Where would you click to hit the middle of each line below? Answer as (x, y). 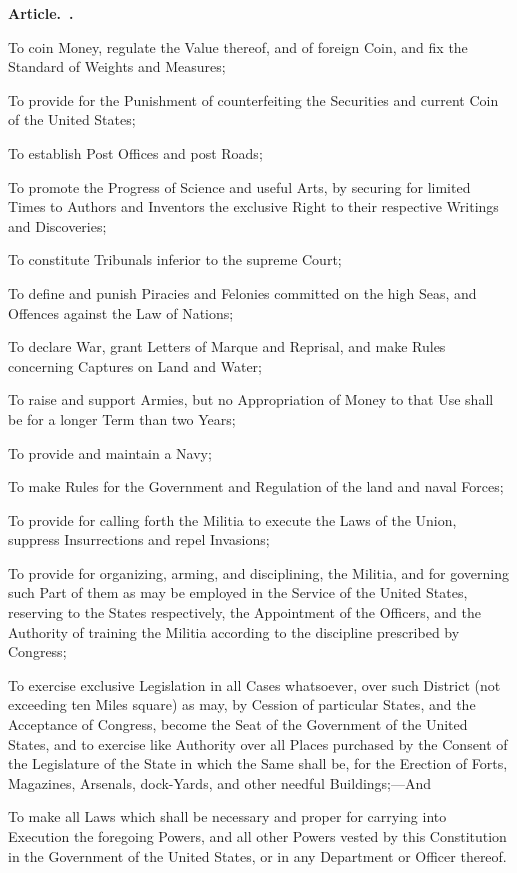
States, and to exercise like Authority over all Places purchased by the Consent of (258, 743)
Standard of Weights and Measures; (117, 66)
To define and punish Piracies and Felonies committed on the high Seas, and (242, 292)
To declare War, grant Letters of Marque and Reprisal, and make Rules (227, 346)
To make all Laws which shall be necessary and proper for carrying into (227, 816)
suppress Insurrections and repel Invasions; (139, 539)
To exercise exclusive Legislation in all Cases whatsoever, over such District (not (254, 684)
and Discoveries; (57, 225)
